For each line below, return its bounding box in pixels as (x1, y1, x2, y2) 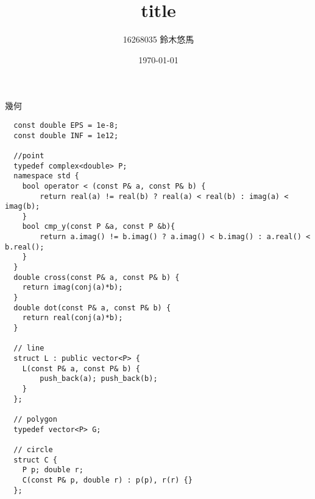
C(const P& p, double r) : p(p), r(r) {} (22, 475, 193, 484)
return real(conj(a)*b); (22, 313, 123, 323)
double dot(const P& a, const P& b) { (13, 303, 171, 312)
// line (13, 344, 44, 353)
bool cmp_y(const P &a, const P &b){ (22, 222, 175, 231)
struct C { (13, 455, 57, 464)
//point (13, 151, 44, 160)
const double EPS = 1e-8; (13, 120, 119, 130)
